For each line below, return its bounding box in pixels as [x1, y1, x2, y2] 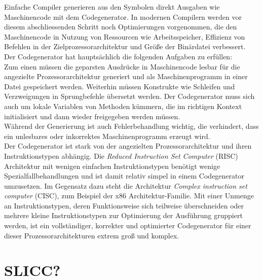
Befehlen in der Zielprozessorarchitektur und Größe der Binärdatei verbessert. [4, 41, 246, 52]
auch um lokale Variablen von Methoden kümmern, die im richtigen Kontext [4, 100, 242, 111]
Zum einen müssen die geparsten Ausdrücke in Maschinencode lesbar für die [4, 61, 240, 72]
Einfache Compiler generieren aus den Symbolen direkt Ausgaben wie [4, 2, 220, 12]
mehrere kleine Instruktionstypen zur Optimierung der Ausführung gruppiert [4, 210, 243, 221]
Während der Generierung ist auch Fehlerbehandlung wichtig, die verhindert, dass [4, 121, 259, 131]
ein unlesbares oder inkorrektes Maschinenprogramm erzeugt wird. [4, 130, 210, 141]
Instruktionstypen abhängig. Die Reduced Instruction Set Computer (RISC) [4, 150, 238, 161]
